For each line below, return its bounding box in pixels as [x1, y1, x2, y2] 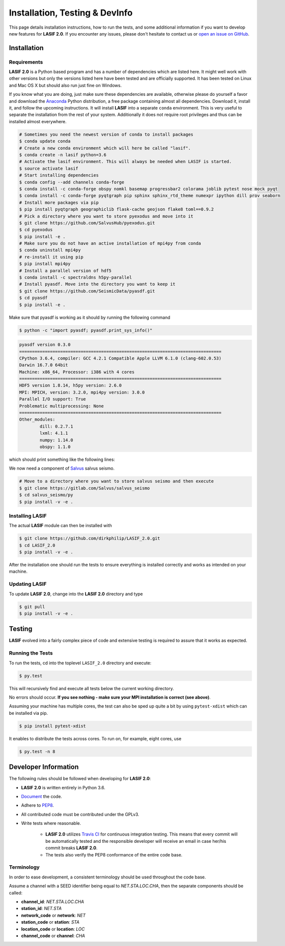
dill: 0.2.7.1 [39, 423, 73, 429]
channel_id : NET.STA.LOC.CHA [21, 898, 84, 905]
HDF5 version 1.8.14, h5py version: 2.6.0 [19, 382, 122, 388]
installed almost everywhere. [9, 118, 67, 124]
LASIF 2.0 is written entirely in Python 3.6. [21, 784, 105, 790]
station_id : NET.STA [21, 906, 62, 911]
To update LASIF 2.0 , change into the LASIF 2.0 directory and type [9, 591, 143, 597]
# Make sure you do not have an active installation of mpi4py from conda [19, 241, 201, 246]
